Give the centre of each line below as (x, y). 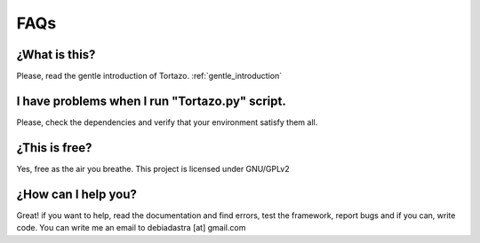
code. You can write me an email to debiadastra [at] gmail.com (131, 228)
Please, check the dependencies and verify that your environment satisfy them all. (167, 122)
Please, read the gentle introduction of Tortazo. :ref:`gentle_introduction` (149, 76)
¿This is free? (54, 148)
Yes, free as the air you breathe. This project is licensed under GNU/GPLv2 (153, 169)
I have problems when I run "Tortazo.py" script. (151, 101)
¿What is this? (56, 55)
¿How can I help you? (76, 194)
